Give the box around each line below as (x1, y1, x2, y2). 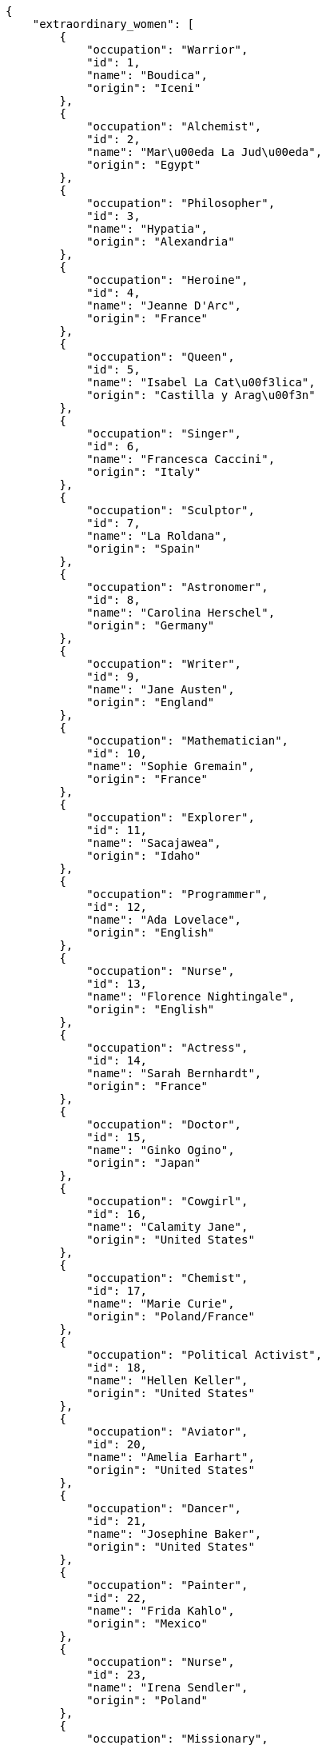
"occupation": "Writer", (86, 657, 242, 670)
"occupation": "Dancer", (86, 1502, 242, 1515)
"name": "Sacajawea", (86, 837, 221, 849)
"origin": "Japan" (86, 1156, 201, 1169)
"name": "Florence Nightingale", (86, 990, 296, 1003)
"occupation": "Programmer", (86, 888, 268, 900)
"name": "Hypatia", (86, 222, 208, 235)
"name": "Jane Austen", (86, 683, 235, 696)
